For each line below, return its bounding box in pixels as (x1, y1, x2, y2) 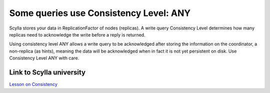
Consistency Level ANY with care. (9, 55, 79, 61)
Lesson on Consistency (9, 81, 57, 87)
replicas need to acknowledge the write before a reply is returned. (9, 31, 145, 37)
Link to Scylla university (9, 68, 86, 76)
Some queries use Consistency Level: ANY (9, 7, 191, 18)
